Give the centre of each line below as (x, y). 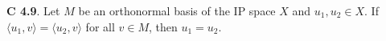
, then (163, 26)
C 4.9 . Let (33, 10)
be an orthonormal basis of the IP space (177, 10)
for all (100, 26)
